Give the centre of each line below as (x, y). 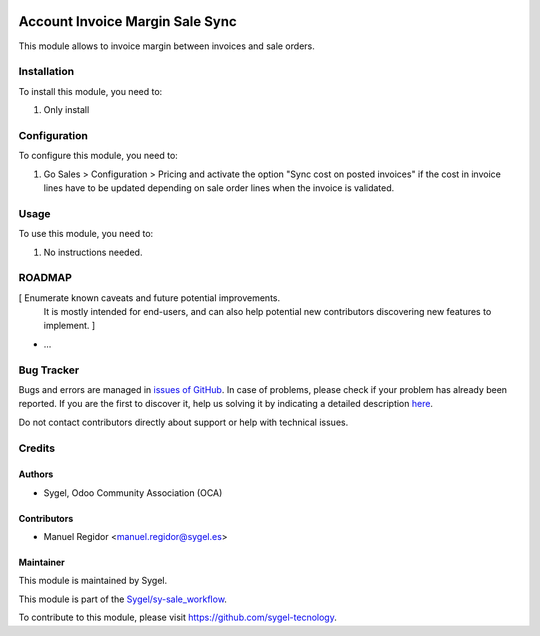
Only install (66, 110)
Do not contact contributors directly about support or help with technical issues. (183, 422)
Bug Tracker (49, 370)
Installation (46, 72)
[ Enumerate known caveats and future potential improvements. (149, 297)
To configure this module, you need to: (98, 156)
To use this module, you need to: (86, 234)
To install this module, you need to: (90, 91)
